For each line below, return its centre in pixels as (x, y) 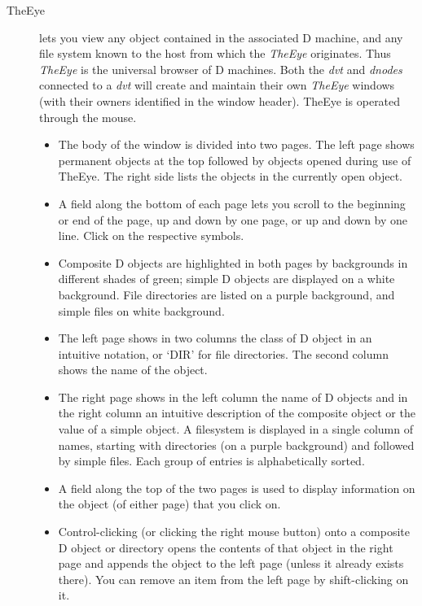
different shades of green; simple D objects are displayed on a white (226, 279)
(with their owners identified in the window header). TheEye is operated (220, 100)
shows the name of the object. (133, 370)
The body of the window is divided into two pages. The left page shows (236, 144)
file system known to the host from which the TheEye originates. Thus (215, 53)
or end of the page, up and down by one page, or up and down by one (233, 219)
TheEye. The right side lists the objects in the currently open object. (230, 176)
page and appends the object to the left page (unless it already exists (231, 563)
